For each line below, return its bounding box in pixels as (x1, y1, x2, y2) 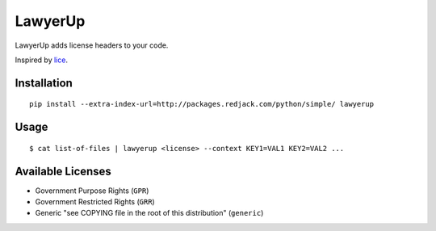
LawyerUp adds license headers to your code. (15, 40, 169, 50)
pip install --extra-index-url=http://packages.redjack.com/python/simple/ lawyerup (29, 99, 375, 109)
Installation (15, 76, 73, 90)
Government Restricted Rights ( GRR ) (35, 197, 155, 207)
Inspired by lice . (15, 55, 69, 65)
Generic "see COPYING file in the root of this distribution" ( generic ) (35, 208, 264, 218)
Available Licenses (15, 164, 112, 178)
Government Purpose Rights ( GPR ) (35, 186, 149, 195)
